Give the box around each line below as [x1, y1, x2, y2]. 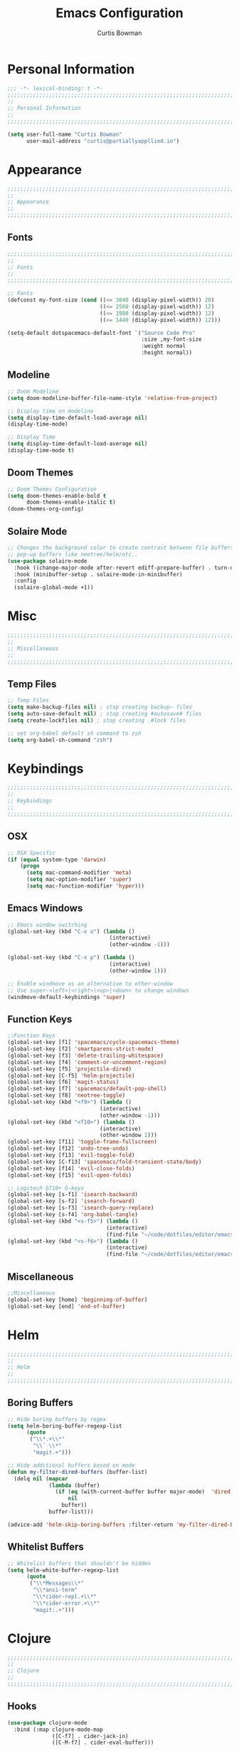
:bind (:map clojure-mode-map [14, 1726, 103, 1733]
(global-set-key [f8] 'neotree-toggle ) [7, 1092, 126, 1099]
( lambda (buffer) [48, 1482, 100, 1489]
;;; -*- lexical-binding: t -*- [7, 84, 103, 92]
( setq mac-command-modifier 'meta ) [26, 869, 132, 876]
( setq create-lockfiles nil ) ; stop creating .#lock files [7, 716, 186, 724]
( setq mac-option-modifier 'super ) [26, 876, 132, 883]
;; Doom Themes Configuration [7, 486, 97, 493]
